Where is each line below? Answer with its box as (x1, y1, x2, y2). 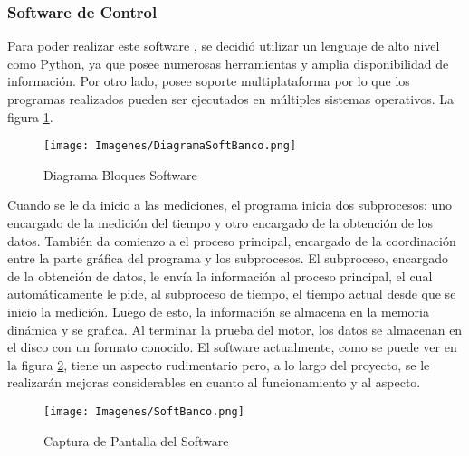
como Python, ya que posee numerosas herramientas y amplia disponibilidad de (7, 53, 449, 72)
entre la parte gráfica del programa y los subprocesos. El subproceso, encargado (7, 249, 449, 268)
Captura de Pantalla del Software (43, 431, 229, 450)
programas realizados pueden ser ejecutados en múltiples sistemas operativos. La (7, 90, 454, 108)
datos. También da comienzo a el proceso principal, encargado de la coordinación (7, 231, 456, 250)
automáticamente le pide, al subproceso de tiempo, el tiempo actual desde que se (7, 284, 456, 303)
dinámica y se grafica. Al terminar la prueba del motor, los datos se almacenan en (7, 319, 463, 338)
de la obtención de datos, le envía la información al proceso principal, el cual (7, 266, 433, 285)
